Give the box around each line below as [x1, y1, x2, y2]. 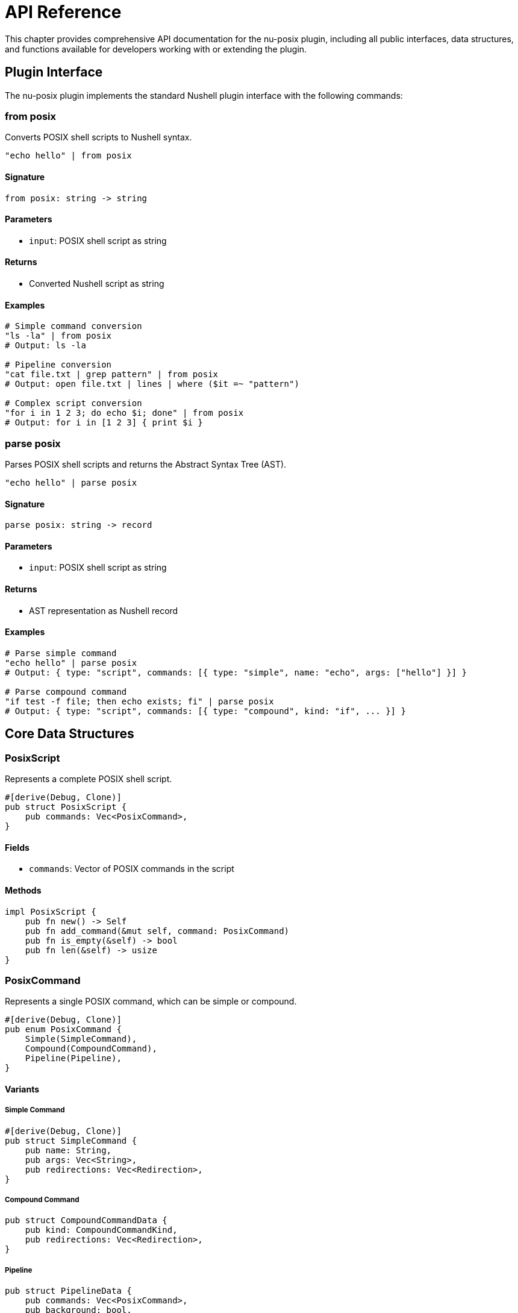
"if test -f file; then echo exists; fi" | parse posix [5, 696, 274, 706]
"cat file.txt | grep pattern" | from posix [5, 369, 219, 380]
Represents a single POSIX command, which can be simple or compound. [5, 996, 297, 1007]
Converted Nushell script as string [29, 278, 164, 289]
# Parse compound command [5, 686, 127, 697]
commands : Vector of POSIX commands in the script [29, 863, 234, 874]
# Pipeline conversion [5, 360, 112, 370]
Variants [5, 1083, 40, 1094]
